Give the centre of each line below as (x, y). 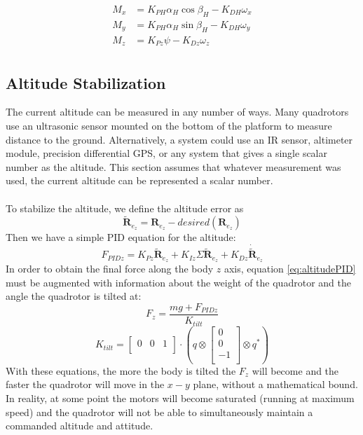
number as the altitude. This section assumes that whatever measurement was (173, 166)
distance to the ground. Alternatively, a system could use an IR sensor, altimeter (179, 139)
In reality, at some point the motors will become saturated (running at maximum (180, 398)
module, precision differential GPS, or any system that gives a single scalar (167, 153)
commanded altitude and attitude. (80, 426)
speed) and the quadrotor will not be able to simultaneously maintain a (159, 412)
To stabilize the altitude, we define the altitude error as (125, 208)
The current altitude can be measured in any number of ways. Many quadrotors (177, 112)
